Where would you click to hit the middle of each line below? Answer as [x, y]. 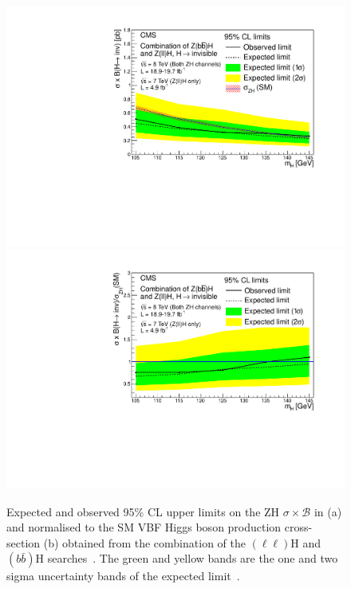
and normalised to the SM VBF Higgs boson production [144, 527]
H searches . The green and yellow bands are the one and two [187, 558]
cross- [298, 527]
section [24, 542]
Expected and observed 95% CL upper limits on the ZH [143, 511]
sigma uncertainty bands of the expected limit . [123, 576]
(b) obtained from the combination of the [144, 542]
